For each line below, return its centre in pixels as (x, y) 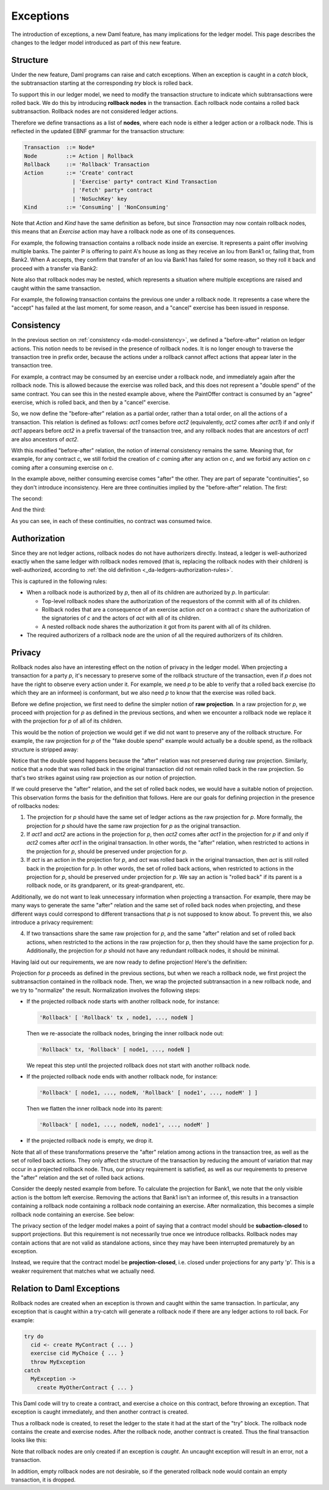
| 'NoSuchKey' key (100, 199)
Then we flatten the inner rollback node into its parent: (95, 1108)
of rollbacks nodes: (36, 806)
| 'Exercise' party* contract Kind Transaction (145, 181)
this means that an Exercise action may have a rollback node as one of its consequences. (123, 231)
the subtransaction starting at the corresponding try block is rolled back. (102, 83)
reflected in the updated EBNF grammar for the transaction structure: (98, 131)
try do (34, 1336)
